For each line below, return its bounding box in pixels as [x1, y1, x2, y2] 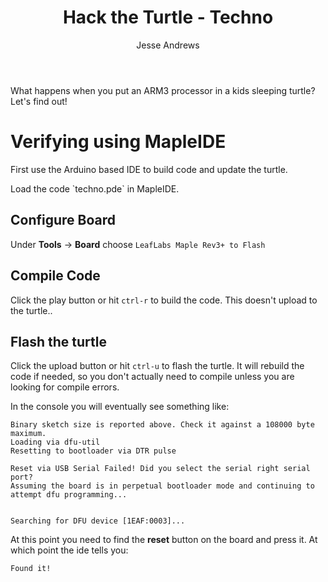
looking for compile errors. [10, 381, 120, 393]
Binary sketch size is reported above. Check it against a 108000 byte [10, 420, 315, 430]
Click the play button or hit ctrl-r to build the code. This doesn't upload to [10, 294, 318, 306]
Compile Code [10, 267, 101, 285]
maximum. [10, 429, 47, 439]
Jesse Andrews [136, 39, 200, 51]
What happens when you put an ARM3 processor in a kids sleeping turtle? [10, 84, 316, 96]
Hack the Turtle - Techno [62, 6, 274, 29]
